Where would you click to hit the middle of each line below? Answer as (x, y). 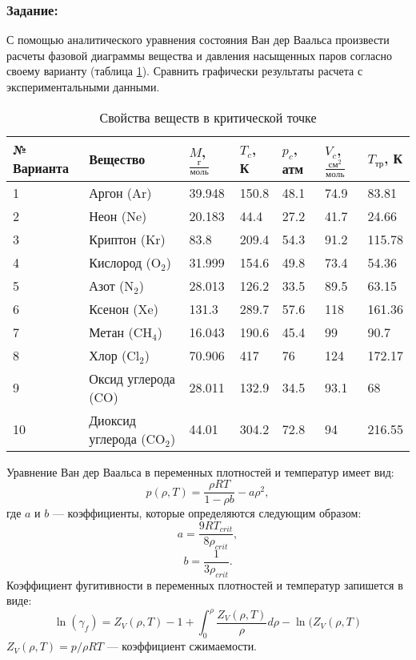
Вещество (117, 159)
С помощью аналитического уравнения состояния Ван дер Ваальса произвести (198, 40)
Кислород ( (120, 262)
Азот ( (107, 285)
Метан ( (111, 332)
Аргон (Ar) (120, 192)
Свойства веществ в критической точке (208, 117)
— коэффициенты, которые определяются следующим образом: (207, 513)
